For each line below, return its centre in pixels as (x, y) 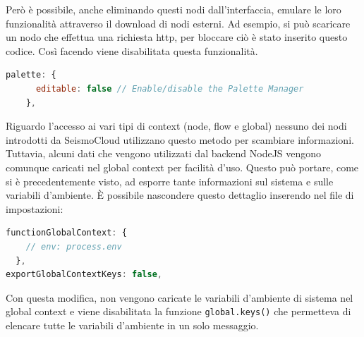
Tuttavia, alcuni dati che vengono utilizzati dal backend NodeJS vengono (164, 153)
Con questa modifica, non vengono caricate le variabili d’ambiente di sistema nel (180, 297)
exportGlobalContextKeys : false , (84, 275)
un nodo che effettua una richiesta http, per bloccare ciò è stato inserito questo (177, 37)
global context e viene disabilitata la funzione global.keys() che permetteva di (178, 311)
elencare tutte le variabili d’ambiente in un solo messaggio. (132, 325)
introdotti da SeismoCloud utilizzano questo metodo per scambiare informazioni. (180, 139)
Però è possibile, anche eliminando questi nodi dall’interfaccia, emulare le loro (174, 9)
